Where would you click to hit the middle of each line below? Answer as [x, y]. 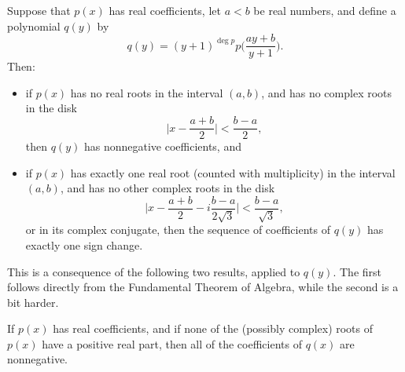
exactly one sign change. [84, 244]
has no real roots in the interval [147, 92]
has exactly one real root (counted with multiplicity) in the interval [233, 172]
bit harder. [33, 302]
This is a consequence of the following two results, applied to [154, 271]
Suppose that [39, 10]
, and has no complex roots [327, 92]
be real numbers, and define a [325, 10]
